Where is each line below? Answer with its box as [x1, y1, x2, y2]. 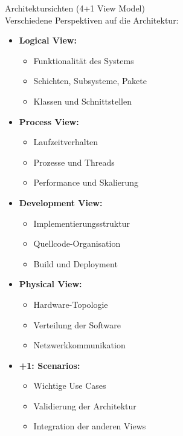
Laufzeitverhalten [33, 135, 98, 148]
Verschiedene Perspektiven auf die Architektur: [5, 13, 179, 26]
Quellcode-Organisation [33, 237, 121, 250]
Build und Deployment [33, 257, 118, 270]
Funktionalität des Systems [33, 54, 134, 67]
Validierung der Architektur [33, 399, 136, 412]
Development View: [19, 196, 103, 209]
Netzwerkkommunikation [33, 339, 126, 351]
